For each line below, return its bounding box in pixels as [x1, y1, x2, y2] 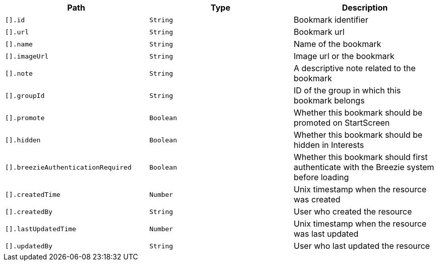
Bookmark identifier [293, 15, 368, 25]
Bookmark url [293, 27, 345, 37]
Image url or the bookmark [293, 51, 395, 61]
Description [342, 3, 388, 13]
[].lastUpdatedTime [5, 225, 76, 233]
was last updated [293, 229, 359, 239]
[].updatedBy [5, 242, 52, 250]
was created [293, 194, 341, 204]
